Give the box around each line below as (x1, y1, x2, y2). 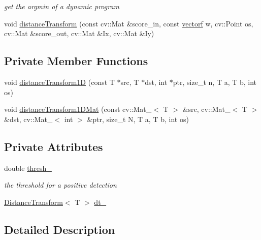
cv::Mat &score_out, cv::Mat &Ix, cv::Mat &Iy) (4, 28, 154, 39)
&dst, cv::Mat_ (4, 113, 53, 124)
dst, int (145, 76, 168, 87)
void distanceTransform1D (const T (4, 76, 115, 87)
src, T (120, 76, 139, 87)
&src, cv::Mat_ (182, 104, 231, 114)
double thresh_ (4, 162, 52, 173)
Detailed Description (4, 221, 115, 237)
